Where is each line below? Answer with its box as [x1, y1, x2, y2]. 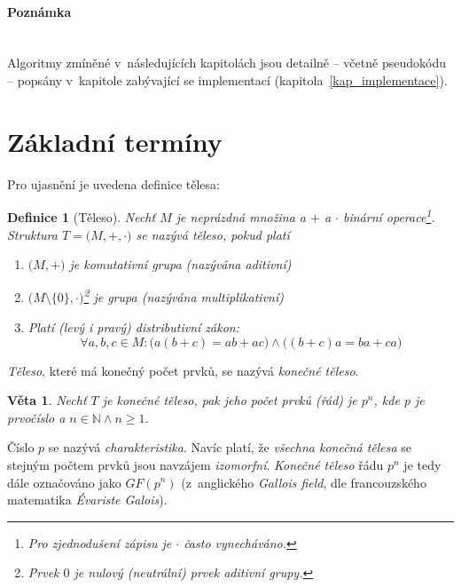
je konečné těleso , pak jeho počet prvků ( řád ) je [102, 391, 357, 409]
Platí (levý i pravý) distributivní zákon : [27, 317, 240, 336]
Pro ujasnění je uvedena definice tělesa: [7, 174, 220, 193]
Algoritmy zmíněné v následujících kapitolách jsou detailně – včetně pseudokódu [7, 53, 446, 72]
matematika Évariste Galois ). [7, 490, 168, 509]
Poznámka [7, 2, 72, 20]
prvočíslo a [7, 408, 66, 426]
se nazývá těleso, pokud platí [136, 225, 290, 243]
